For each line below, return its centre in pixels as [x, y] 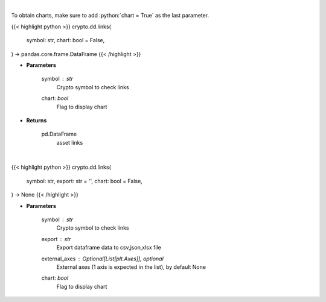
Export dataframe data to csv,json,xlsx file [109, 248]
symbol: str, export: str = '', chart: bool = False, [85, 181]
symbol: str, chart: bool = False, [66, 40]
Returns [37, 120]
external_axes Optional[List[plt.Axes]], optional [103, 259]
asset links [70, 142]
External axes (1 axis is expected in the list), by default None [131, 267]
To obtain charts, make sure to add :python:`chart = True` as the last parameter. [110, 16]
